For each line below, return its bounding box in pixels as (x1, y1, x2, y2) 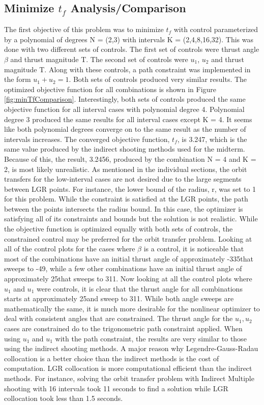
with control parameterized (173, 24, 258, 35)
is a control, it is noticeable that (143, 243, 244, 254)
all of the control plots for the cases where (4, 243, 135, 254)
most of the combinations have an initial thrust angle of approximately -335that (4, 253, 253, 264)
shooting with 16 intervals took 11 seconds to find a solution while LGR (4, 383, 228, 393)
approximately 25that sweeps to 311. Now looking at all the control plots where (4, 273, 252, 284)
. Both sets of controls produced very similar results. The (69, 74, 247, 84)
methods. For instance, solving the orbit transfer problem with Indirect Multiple (4, 372, 254, 383)
